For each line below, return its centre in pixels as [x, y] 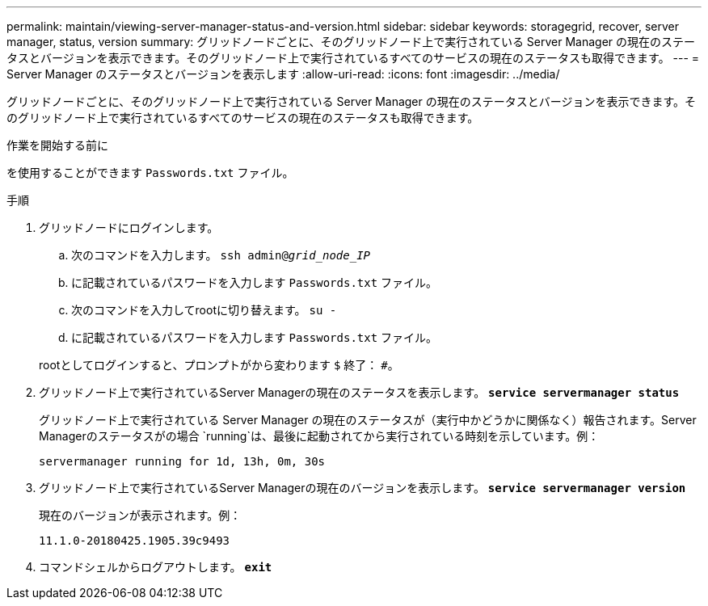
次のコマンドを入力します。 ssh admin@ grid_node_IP [221, 255]
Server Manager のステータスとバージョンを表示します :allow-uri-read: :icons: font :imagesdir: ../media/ [283, 74]
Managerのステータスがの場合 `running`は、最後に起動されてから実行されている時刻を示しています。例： [319, 436]
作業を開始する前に [57, 145]
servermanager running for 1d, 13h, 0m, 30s [182, 461]
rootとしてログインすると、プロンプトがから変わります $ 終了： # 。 [219, 365]
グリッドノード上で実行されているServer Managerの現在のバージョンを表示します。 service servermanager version [362, 488]
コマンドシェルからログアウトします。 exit [156, 567]
